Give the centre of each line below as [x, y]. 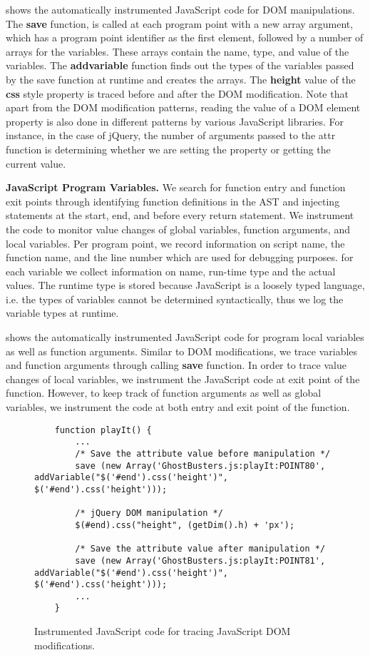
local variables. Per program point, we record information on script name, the [175, 243]
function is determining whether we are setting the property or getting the [168, 149]
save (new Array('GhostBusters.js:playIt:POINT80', [200, 466]
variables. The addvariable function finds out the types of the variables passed [180, 65]
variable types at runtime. [62, 313]
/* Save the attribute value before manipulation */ [203, 453]
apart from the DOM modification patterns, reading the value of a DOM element [183, 107]
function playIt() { [103, 430]
